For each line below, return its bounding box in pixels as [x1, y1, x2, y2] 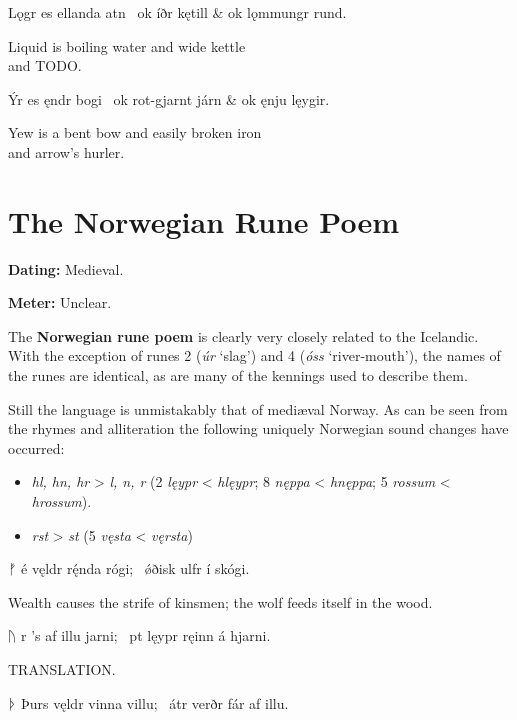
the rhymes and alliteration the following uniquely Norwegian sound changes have [8, 418, 509, 439]
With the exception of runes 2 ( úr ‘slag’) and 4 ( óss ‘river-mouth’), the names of [8, 345, 501, 366]
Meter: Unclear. [8, 292, 112, 313]
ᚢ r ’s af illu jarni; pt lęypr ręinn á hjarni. [8, 625, 271, 646]
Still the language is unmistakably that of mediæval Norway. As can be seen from [8, 398, 508, 419]
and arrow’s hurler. [8, 141, 125, 162]
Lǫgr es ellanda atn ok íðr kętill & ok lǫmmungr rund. [8, 2, 347, 22]
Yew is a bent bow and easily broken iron [8, 122, 262, 143]
